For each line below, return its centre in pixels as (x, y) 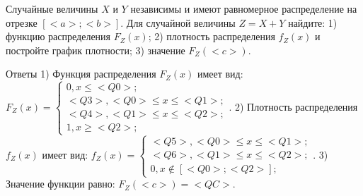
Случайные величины (52, 8)
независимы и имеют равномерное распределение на (244, 8)
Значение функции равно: (60, 184)
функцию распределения (58, 36)
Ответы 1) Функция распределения (81, 74)
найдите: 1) (313, 22)
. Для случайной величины (178, 22)
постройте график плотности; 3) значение (96, 50)
